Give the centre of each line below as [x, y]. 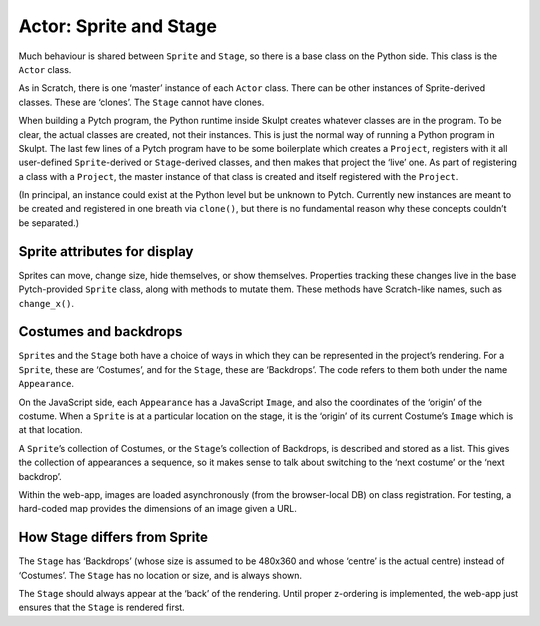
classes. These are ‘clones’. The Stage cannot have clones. [141, 102]
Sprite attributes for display [106, 251]
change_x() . [46, 303]
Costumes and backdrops [100, 331]
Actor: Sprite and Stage [117, 26]
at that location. [51, 430]
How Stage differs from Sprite [113, 537]
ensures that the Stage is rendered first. [101, 607]
